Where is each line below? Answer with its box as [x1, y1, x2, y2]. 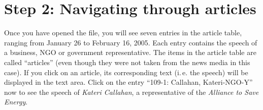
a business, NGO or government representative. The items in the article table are [4, 47, 256, 58]
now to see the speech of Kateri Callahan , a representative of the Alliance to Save [4, 86, 259, 97]
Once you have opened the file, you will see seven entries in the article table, [4, 27, 242, 38]
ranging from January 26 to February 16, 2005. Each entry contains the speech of [4, 37, 257, 47]
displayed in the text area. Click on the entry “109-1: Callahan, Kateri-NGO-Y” [4, 77, 253, 87]
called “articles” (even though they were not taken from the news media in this [4, 57, 250, 67]
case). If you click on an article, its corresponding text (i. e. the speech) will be [4, 67, 248, 77]
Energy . [4, 96, 28, 107]
